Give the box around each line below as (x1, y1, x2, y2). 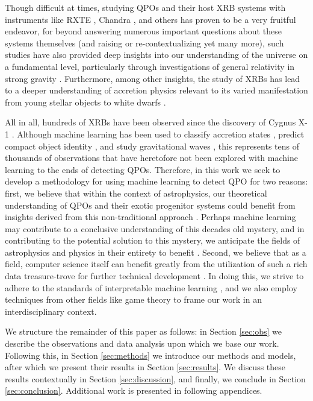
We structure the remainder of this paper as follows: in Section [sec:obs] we (5, 325, 282, 338)
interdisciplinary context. (5, 305, 97, 317)
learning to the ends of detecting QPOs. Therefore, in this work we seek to (5, 163, 280, 175)
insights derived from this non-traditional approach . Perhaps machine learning (5, 210, 296, 223)
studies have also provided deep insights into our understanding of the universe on (5, 48, 308, 61)
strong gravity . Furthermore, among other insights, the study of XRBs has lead (5, 72, 300, 84)
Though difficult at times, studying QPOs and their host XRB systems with (5, 1, 286, 13)
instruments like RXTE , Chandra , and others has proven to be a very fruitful (5, 13, 296, 25)
